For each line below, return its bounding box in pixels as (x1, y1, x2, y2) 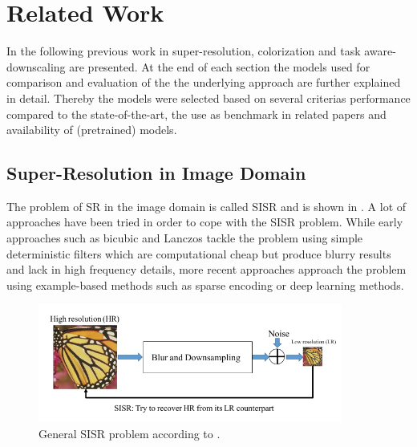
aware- (364, 43, 396, 59)
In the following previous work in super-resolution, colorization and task (6, 43, 361, 59)
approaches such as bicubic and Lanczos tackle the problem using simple (6, 230, 363, 246)
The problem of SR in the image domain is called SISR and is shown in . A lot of (6, 197, 407, 214)
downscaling (6, 58, 66, 75)
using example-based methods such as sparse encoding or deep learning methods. (6, 276, 404, 293)
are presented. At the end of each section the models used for (69, 58, 370, 75)
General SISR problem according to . (38, 425, 221, 441)
